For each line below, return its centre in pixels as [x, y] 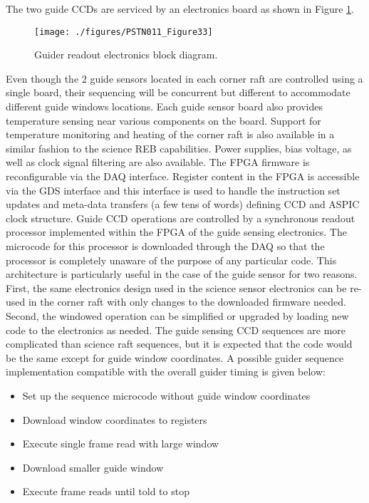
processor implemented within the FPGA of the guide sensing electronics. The [176, 232]
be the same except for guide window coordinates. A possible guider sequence [175, 357]
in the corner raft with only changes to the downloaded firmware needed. [187, 302]
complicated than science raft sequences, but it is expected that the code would [179, 344]
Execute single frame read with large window [121, 444]
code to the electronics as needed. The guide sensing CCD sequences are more [176, 330]
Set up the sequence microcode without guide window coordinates [166, 395]
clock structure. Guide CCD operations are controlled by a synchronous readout [181, 218]
